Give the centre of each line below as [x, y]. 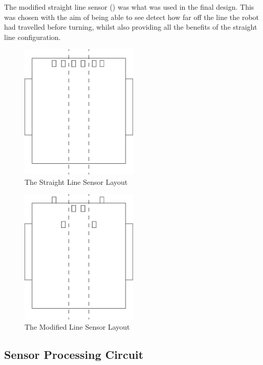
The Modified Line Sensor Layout [77, 326]
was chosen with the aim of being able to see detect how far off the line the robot [132, 17]
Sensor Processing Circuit [74, 354]
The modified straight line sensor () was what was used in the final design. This [129, 7]
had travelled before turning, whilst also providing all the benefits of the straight [131, 27]
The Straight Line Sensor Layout [76, 181]
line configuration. [32, 37]
